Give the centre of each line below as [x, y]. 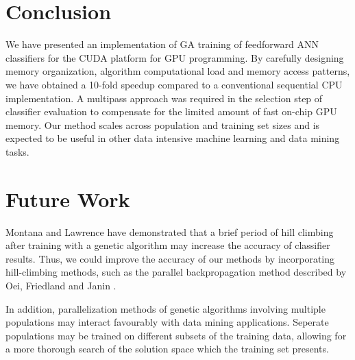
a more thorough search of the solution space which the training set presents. [167, 349]
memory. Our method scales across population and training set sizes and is [163, 124]
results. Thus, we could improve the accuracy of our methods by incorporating [170, 258]
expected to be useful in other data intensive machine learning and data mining [173, 138]
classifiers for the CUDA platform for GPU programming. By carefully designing [175, 57]
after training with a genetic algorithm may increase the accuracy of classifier [168, 245]
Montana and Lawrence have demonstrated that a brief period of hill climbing [170, 231]
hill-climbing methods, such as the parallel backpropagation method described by [176, 272]
